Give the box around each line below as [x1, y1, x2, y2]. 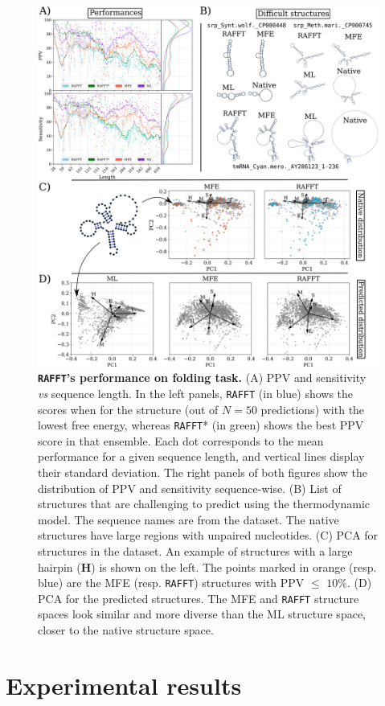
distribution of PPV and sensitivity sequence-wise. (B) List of [38, 479, 342, 496]
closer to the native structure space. [38, 622, 214, 638]
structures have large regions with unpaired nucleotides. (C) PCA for [38, 527, 379, 544]
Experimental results [6, 668, 242, 701]
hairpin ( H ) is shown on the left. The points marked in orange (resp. [38, 558, 377, 575]
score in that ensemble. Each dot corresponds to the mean [38, 432, 324, 449]
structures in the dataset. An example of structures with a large [38, 542, 353, 559]
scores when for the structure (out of [38, 400, 219, 417]
